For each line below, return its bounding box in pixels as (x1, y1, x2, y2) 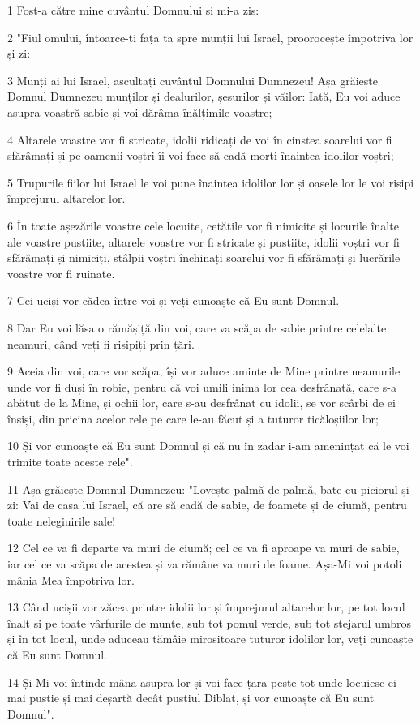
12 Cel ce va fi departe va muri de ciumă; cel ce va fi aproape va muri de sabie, (7, 539, 400, 556)
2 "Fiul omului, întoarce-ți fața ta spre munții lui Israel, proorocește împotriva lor (7, 28, 414, 45)
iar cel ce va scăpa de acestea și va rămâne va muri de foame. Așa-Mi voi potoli (7, 556, 402, 573)
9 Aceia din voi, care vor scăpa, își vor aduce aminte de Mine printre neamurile (7, 362, 401, 380)
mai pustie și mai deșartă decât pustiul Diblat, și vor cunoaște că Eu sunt (7, 689, 375, 706)
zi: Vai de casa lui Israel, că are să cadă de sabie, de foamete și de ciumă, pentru (7, 496, 407, 513)
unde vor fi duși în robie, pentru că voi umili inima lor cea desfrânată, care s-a (7, 378, 396, 395)
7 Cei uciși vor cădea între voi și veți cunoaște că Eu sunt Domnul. (7, 292, 340, 309)
